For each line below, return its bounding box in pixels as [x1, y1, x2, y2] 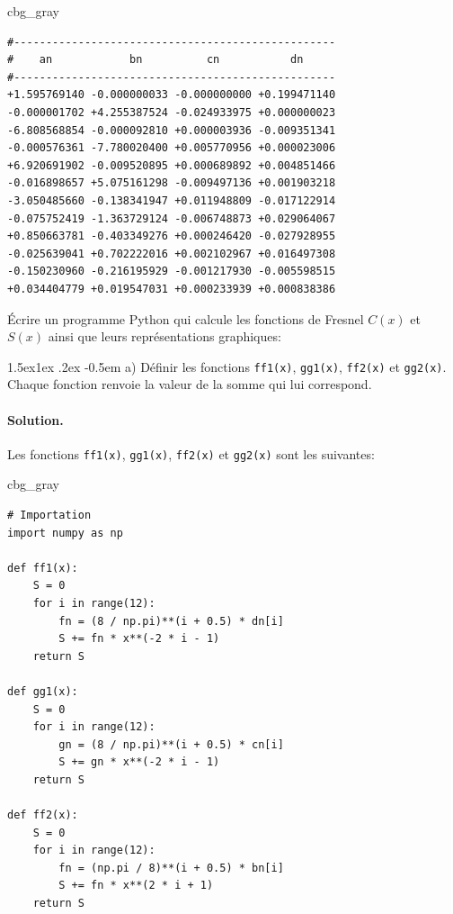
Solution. [7, 410, 64, 429]
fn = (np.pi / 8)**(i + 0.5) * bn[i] [58, 861, 284, 874]
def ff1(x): [7, 561, 78, 575]
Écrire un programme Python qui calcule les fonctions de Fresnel [7, 309, 364, 328]
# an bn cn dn [7, 53, 304, 67]
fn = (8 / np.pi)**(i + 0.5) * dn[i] [58, 614, 284, 628]
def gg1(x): [7, 684, 78, 698]
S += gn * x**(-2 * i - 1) [58, 756, 220, 769]
